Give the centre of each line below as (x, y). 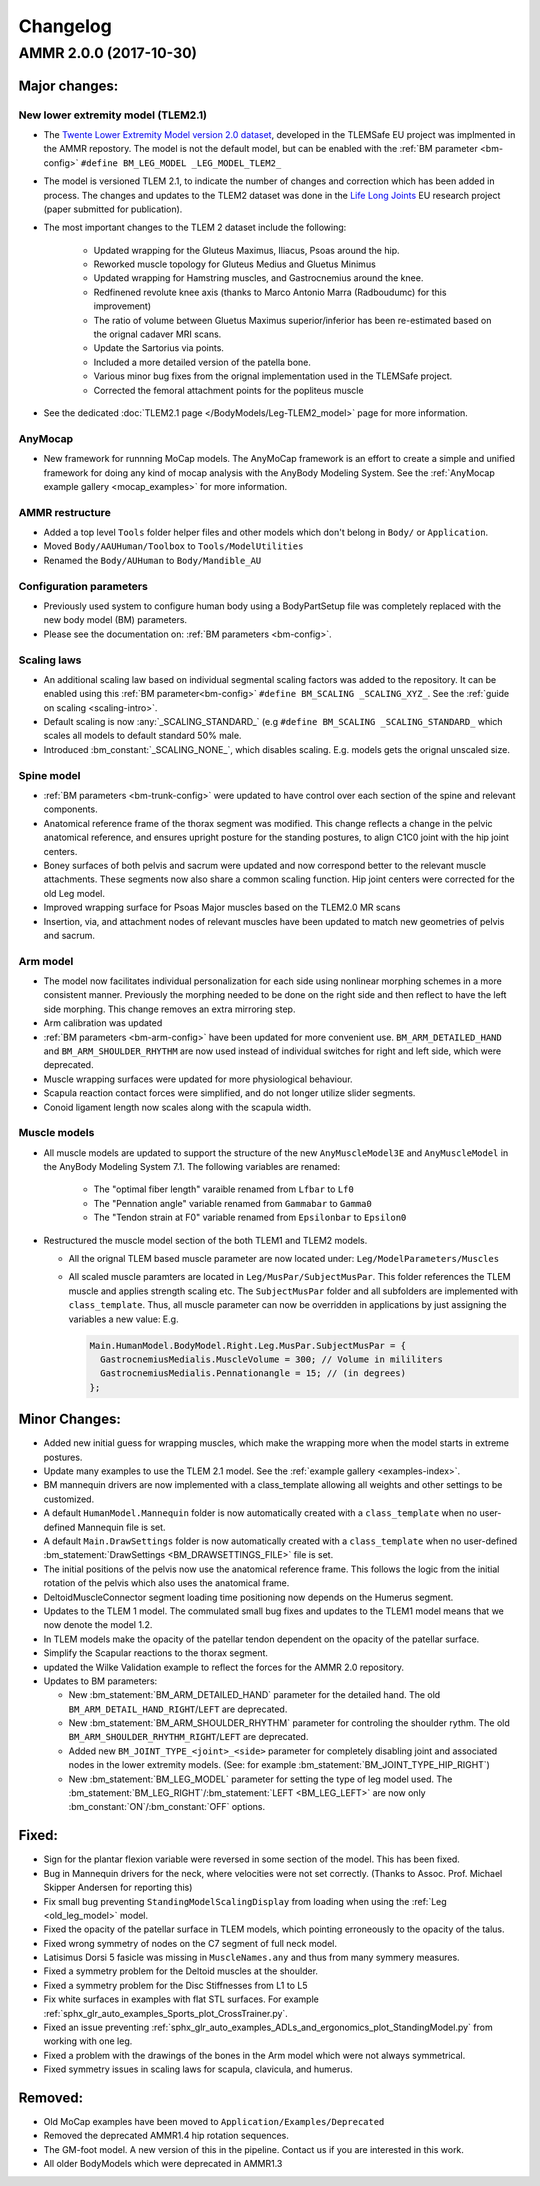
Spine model (49, 775)
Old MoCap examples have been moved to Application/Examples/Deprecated (214, 2122)
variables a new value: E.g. (123, 1319)
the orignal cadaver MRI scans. (157, 334)
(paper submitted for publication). (113, 209)
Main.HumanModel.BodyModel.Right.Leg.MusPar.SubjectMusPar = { (248, 1345)
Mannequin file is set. (121, 1527)
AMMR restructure (65, 512)
